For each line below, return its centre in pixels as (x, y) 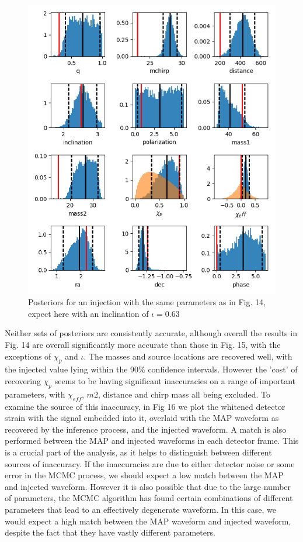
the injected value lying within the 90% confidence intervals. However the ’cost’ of (151, 369)
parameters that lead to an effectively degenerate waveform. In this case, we (141, 509)
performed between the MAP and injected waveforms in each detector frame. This (152, 441)
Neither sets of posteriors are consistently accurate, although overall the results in (151, 333)
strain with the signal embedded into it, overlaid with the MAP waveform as (142, 418)
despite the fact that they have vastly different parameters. (110, 532)
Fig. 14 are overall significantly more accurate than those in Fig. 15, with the (143, 345)
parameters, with (35, 394)
